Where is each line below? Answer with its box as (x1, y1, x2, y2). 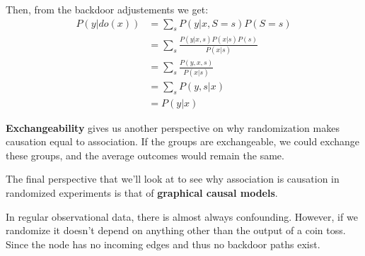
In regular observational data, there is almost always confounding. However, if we (6, 209, 358, 224)
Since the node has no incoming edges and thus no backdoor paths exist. (6, 236, 320, 251)
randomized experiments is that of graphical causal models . (6, 185, 278, 200)
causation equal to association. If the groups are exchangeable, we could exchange (6, 134, 360, 149)
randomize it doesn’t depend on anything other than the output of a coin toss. (6, 223, 346, 238)
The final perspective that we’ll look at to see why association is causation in (6, 171, 340, 186)
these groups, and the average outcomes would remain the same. (6, 147, 284, 162)
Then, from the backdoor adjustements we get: (6, 2, 209, 16)
